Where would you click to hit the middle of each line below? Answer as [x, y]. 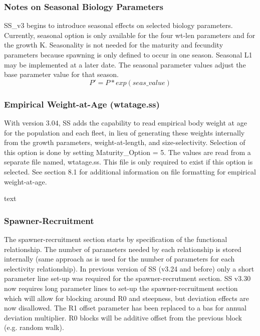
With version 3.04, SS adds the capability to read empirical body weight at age [125, 122]
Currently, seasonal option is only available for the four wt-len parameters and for [130, 35]
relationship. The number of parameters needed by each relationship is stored [123, 249]
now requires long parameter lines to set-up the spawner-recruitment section [121, 288]
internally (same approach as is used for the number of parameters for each [119, 259]
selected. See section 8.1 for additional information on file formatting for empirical [130, 171]
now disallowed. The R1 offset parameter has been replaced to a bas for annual [125, 308]
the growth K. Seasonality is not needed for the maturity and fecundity [114, 45]
